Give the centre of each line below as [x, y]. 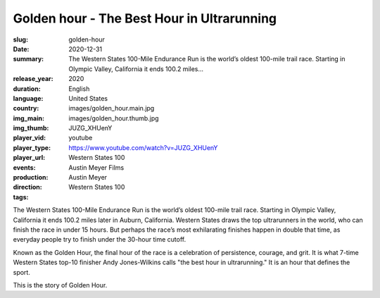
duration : [27, 89]
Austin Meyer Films [96, 167]
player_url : [29, 158]
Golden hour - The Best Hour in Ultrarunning [145, 18]
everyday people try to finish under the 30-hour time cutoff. [100, 240]
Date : [21, 49]
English [79, 89]
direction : [27, 187]
